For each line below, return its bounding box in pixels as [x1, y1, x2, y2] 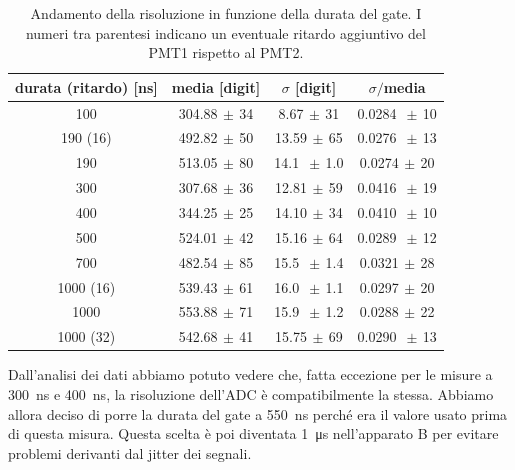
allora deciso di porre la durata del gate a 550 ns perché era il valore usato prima [8, 403, 508, 424]
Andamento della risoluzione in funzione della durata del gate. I [30, 3, 422, 23]
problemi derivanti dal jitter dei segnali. [8, 442, 252, 463]
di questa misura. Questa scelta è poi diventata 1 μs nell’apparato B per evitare [8, 423, 499, 444]
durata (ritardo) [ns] [15, 76, 158, 97]
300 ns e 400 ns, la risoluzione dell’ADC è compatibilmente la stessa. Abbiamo [8, 383, 494, 404]
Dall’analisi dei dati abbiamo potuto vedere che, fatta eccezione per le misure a [8, 364, 493, 385]
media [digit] [171, 76, 261, 97]
